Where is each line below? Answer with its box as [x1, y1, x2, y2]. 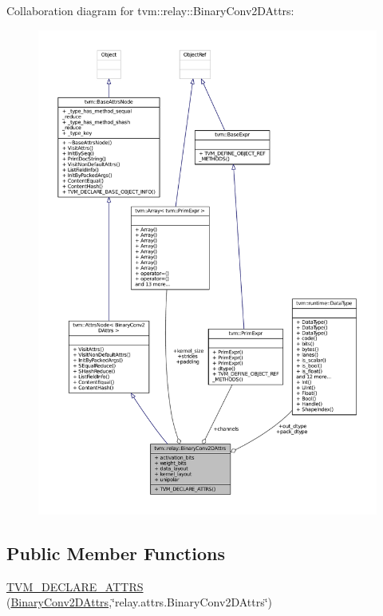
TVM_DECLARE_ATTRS [6, 578, 144, 594]
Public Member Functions [6, 541, 225, 566]
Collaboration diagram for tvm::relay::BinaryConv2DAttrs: [6, 2, 294, 18]
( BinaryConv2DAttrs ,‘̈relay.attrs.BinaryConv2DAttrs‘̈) [6, 594, 273, 610]
